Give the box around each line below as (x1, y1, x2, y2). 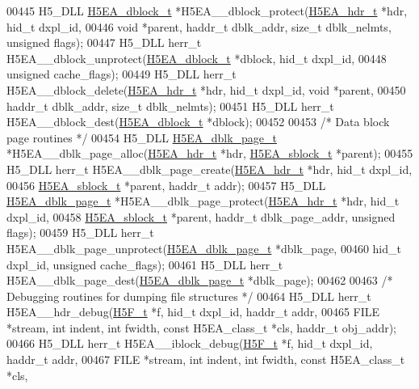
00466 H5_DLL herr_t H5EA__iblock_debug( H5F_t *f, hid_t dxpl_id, (6, 335, 373, 352)
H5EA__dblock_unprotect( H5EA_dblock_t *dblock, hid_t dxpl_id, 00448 (6, 49, 387, 66)
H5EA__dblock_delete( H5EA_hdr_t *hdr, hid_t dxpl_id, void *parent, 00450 (6, 81, 406, 98)
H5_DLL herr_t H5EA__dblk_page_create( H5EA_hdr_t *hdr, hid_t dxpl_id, (6, 160, 413, 177)
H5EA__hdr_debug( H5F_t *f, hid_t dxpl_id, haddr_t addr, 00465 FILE (6, 303, 380, 320)
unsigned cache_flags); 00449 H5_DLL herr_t (6, 66, 237, 82)
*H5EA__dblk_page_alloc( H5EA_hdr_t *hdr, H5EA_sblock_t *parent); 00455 (6, 145, 413, 162)
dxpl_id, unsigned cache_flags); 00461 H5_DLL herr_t (6, 256, 283, 273)
